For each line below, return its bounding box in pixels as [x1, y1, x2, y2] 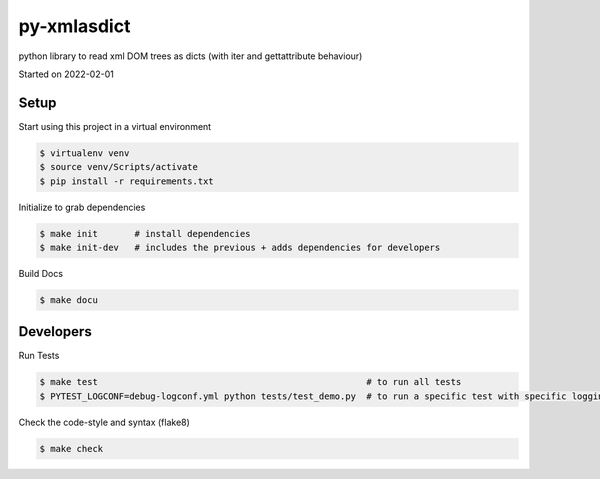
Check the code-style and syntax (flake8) [18, 416, 190, 428]
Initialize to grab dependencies [18, 201, 146, 213]
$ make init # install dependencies [39, 228, 251, 239]
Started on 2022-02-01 [18, 68, 114, 80]
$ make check [39, 443, 104, 454]
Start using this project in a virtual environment [18, 120, 212, 132]
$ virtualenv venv [39, 147, 130, 159]
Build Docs [18, 267, 64, 279]
